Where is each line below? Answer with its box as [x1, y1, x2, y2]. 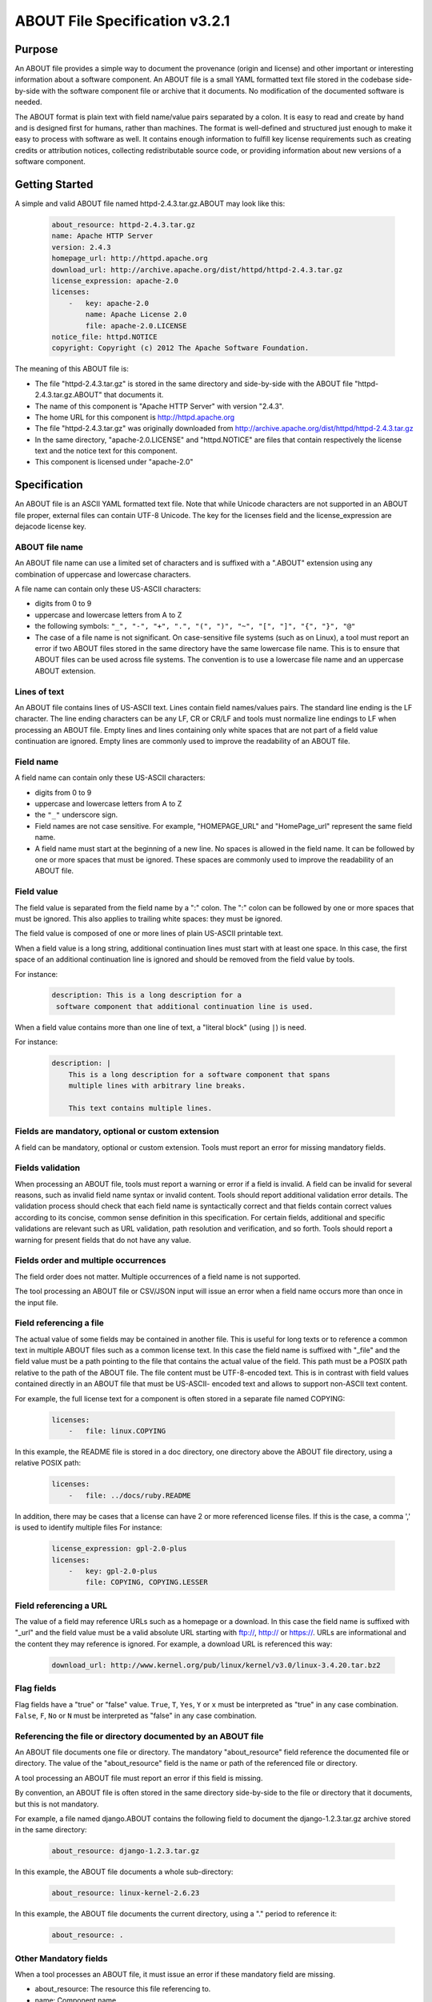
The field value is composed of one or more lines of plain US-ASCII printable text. [14, 929, 283, 939]
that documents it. [103, 390, 164, 400]
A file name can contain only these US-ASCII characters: [14, 585, 202, 594]
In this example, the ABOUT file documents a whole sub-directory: [14, 1867, 234, 1877]
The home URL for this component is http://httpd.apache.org [34, 412, 235, 422]
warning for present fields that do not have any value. [14, 1235, 191, 1244]
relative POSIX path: [14, 1458, 82, 1468]
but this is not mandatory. [14, 1799, 99, 1809]
